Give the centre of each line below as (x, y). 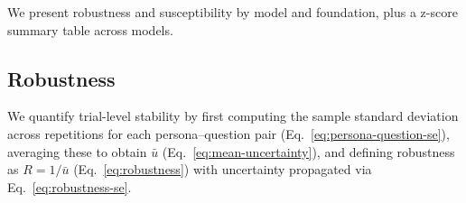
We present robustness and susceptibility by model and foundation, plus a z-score (233, 12)
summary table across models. (90, 29)
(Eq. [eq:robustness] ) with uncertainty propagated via (223, 169)
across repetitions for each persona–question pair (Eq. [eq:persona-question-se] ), (228, 133)
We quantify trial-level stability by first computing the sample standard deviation (233, 116)
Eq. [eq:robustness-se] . (70, 186)
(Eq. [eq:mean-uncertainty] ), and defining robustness (308, 151)
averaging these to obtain (77, 151)
